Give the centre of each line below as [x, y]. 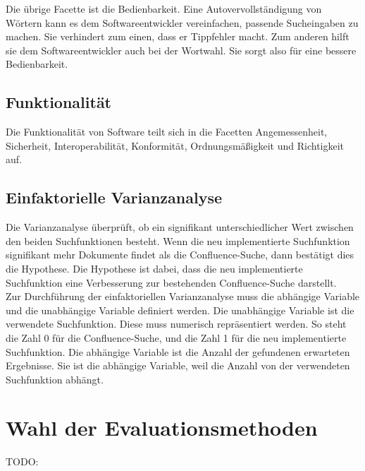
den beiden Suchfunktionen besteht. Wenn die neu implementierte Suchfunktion [178, 240]
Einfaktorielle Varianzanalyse [114, 197]
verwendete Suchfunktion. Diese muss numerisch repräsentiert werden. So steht [176, 324]
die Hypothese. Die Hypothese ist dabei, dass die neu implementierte [154, 268]
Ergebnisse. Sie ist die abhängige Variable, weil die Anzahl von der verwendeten [178, 365]
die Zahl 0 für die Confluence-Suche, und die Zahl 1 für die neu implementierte [176, 337]
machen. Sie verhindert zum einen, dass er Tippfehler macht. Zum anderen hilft [178, 36]
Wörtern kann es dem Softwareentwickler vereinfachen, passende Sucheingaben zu [182, 22]
